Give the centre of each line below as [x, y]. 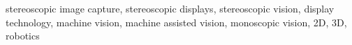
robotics [23, 36]
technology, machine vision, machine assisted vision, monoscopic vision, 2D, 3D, [176, 22]
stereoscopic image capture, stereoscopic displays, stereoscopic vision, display [170, 8]
